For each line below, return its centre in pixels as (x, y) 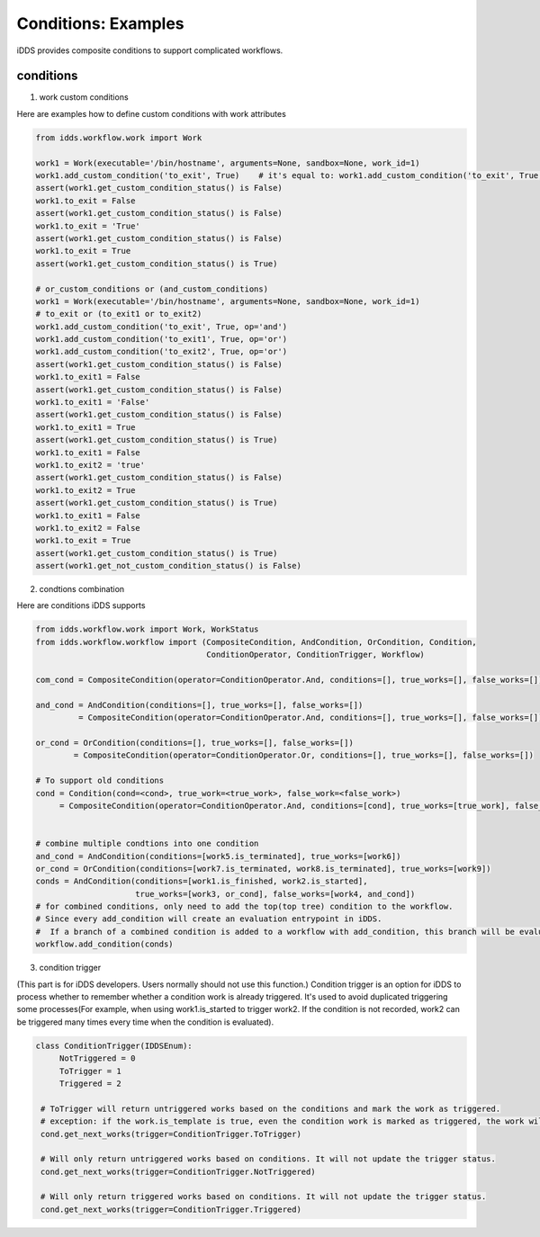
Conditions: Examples (100, 23)
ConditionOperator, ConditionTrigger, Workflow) (315, 655)
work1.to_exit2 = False (88, 528)
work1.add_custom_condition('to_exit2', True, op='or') (162, 352)
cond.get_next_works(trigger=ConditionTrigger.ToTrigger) (171, 1134)
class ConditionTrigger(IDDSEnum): (114, 1045)
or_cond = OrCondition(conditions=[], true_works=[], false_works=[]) (195, 743)
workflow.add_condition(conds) (105, 944)
